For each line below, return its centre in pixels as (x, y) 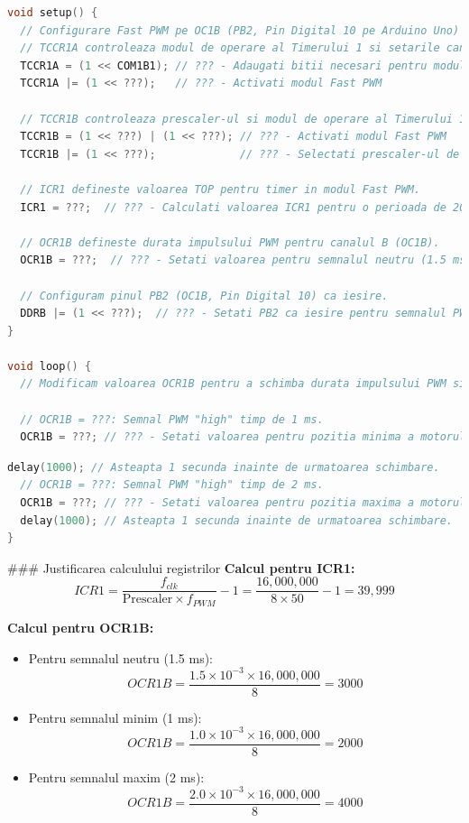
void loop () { (50, 366)
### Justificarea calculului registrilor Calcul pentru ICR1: (181, 567)
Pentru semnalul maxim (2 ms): (116, 777)
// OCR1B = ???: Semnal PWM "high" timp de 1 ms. (172, 419)
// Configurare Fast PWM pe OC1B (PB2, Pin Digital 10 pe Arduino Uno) (240, 30)
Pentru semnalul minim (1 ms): (115, 717)
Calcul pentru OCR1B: (81, 627)
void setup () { (53, 13)
